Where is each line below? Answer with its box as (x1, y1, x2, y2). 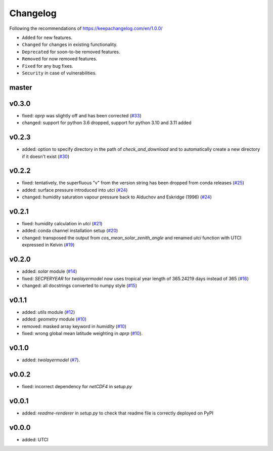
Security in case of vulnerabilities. (22, 70, 97, 76)
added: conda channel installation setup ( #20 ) (22, 228, 118, 234)
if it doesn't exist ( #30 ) (22, 153, 70, 159)
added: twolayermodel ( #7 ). (22, 357, 80, 363)
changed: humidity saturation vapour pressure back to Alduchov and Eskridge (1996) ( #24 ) (22, 194, 212, 200)
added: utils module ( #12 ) (22, 309, 75, 315)
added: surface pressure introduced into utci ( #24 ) (22, 187, 128, 193)
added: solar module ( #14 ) (22, 268, 77, 274)
